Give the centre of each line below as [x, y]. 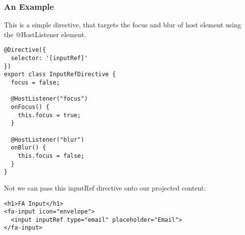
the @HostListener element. [45, 34]
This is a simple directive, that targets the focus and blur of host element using [122, 25]
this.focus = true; [49, 115]
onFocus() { [30, 107]
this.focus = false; [51, 156]
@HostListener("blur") [48, 139]
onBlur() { [28, 148]
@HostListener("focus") [49, 99]
